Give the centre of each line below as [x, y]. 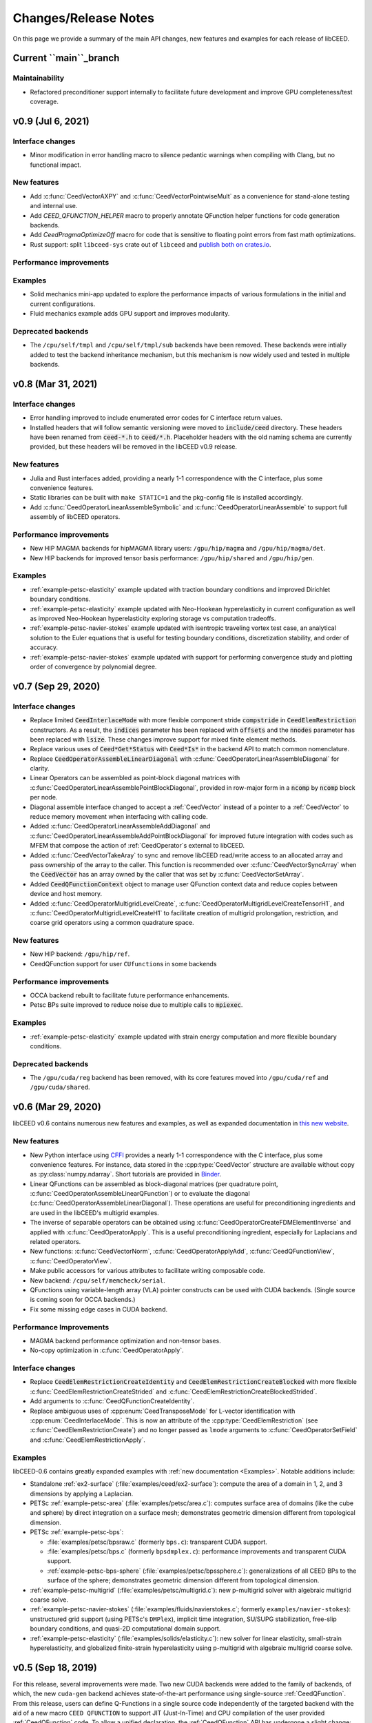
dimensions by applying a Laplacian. [82, 1493]
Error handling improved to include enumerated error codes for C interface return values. [156, 418]
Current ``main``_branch [66, 58]
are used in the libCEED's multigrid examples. [95, 1212]
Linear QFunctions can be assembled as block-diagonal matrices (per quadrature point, [154, 1184]
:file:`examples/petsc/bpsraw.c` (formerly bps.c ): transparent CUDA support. [157, 1542]
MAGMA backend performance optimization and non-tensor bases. [125, 1340]
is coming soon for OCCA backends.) [83, 1300]
